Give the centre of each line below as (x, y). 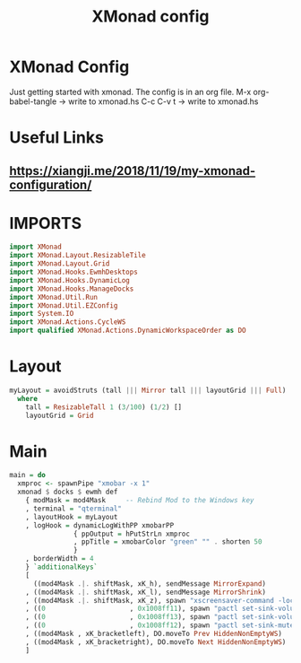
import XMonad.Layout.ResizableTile (77, 256)
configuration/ (51, 184)
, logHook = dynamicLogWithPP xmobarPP (100, 525)
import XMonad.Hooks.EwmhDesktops (74, 272)
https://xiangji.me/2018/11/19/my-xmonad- (133, 171)
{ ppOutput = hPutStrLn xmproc (132, 534)
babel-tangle (33, 101)
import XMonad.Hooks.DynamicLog (69, 280)
